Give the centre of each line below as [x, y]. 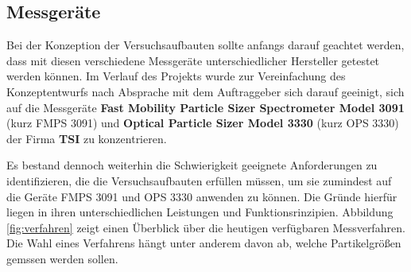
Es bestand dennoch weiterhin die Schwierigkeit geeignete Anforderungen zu [192, 165]
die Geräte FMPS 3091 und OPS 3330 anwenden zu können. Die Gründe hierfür [202, 196]
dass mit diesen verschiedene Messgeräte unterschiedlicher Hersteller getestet [193, 60]
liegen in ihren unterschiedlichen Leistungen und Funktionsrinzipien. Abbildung [200, 212]
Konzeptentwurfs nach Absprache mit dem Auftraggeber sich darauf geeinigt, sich [205, 91]
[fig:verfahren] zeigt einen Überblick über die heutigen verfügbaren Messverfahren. [206, 227]
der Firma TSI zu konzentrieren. [87, 138]
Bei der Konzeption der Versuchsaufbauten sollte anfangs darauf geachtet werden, [205, 45]
